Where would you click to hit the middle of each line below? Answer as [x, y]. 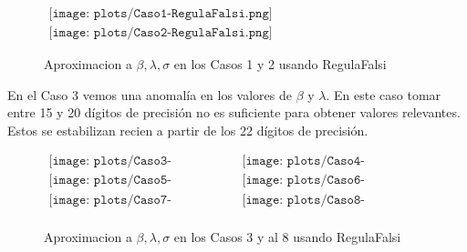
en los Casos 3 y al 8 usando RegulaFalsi [287, 236]
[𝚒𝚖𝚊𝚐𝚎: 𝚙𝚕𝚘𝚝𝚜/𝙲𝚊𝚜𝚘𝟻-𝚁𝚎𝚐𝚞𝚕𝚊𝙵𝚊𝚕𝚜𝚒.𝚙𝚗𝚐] [110, 181]
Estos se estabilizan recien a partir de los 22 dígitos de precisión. [188, 130]
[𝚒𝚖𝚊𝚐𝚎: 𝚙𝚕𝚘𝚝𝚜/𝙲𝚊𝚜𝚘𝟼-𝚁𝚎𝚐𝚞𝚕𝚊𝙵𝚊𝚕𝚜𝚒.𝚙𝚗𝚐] [303, 181]
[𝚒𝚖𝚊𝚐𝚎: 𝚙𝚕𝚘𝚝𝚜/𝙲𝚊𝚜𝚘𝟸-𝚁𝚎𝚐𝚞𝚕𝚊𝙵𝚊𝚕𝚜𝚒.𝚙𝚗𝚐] [161, 33]
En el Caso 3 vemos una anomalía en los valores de [150, 94]
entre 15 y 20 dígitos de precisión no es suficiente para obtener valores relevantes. [234, 112]
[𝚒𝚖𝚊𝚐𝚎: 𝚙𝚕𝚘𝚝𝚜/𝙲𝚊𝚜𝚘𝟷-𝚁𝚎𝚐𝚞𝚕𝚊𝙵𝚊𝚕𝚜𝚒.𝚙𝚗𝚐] [161, 14]
